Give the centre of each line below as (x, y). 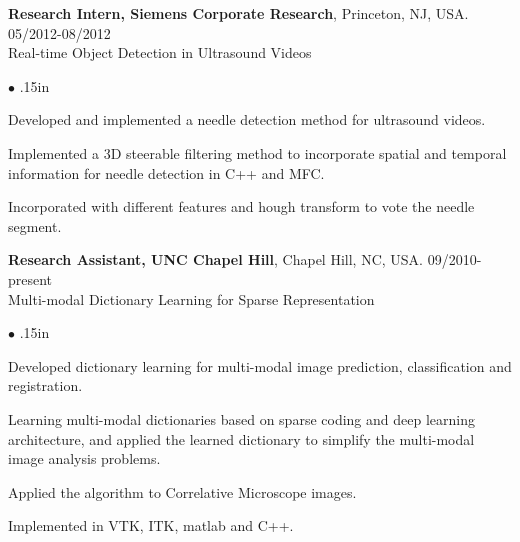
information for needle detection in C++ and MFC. (166, 172)
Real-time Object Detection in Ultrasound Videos (160, 52)
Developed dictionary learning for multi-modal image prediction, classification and (260, 365)
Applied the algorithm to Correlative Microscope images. (182, 491)
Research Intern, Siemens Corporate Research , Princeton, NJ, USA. (238, 13)
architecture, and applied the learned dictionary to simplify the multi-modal (241, 438)
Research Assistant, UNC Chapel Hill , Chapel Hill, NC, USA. (215, 259)
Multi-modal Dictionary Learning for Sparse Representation (191, 298)
